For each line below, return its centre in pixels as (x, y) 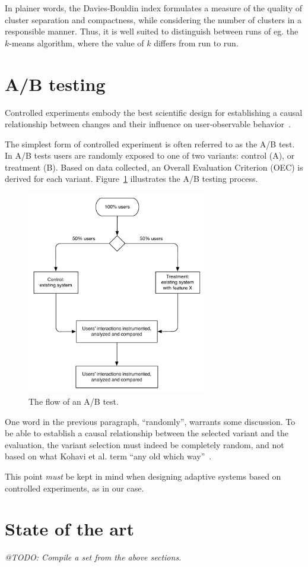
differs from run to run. (196, 42)
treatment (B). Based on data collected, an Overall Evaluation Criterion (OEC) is (154, 167)
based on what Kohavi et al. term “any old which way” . (108, 456)
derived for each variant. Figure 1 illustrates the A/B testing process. (131, 179)
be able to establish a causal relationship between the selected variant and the (147, 433)
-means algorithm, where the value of (77, 42)
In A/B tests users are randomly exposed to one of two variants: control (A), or (150, 155)
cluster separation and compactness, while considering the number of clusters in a (153, 19)
